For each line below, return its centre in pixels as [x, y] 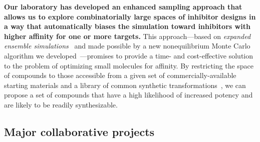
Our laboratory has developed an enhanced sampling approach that [123, 6]
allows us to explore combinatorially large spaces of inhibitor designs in [130, 16]
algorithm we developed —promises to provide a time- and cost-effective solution [128, 55]
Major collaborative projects [79, 131]
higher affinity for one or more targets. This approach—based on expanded [127, 36]
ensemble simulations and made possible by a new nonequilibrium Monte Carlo [127, 46]
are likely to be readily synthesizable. [61, 104]
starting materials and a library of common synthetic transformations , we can [125, 85]
